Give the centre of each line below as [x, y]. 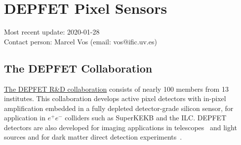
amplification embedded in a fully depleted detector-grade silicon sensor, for [119, 108]
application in [25, 118]
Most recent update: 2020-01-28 [52, 32]
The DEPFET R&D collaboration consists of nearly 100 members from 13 [116, 89]
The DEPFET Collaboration [78, 68]
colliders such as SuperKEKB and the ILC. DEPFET [146, 118]
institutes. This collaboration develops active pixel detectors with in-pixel [115, 98]
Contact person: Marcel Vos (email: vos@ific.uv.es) [80, 41]
